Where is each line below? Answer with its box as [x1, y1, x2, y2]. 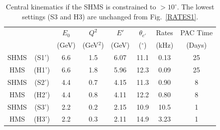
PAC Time [180, 27, 213, 38]
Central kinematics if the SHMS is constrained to [5, 1, 156, 11]
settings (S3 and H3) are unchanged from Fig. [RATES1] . [22, 11, 199, 21]
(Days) [186, 40, 207, 50]
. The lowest [177, 1, 215, 11]
